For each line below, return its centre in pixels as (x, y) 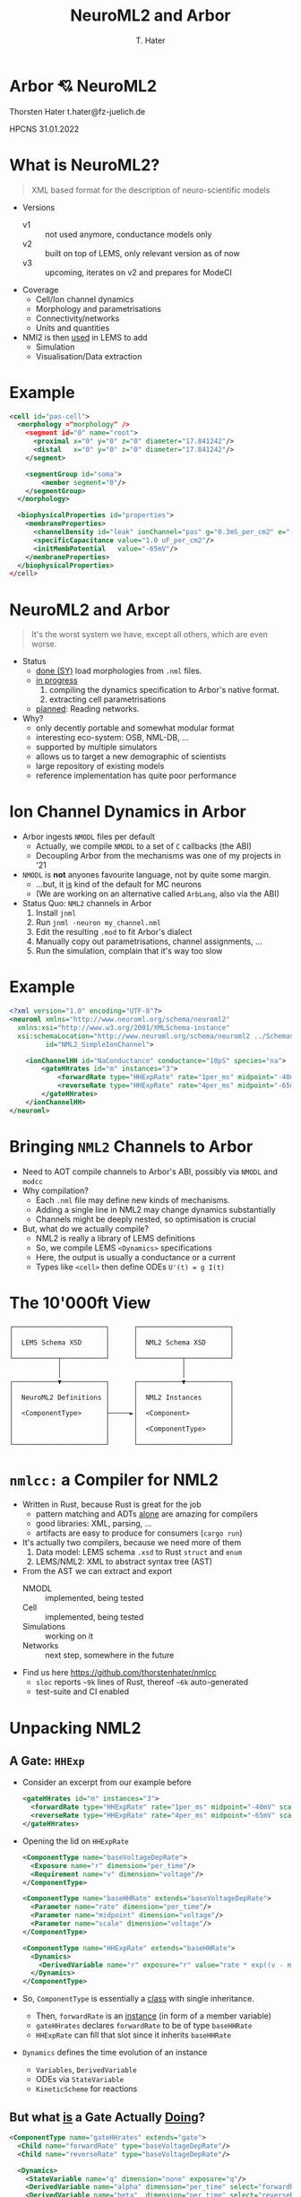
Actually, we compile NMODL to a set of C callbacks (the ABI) (144, 846)
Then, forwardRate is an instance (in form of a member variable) (153, 2016)
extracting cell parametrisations (107, 699)
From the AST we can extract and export (97, 1571)
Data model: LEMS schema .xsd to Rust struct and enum (139, 1553)
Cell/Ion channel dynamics (85, 299)
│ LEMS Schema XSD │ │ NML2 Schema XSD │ (122, 1342)
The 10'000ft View (80, 1303)
